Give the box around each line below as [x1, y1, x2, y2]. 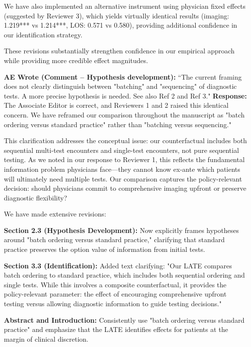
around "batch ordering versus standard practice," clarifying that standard [4, 234, 225, 245]
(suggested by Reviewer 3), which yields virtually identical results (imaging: [4, 10, 229, 20]
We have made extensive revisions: [4, 209, 106, 219]
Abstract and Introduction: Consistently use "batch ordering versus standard [4, 314, 245, 325]
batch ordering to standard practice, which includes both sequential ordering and [4, 270, 245, 280]
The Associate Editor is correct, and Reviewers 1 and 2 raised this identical [4, 100, 229, 110]
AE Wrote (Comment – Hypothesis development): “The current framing [4, 71, 242, 82]
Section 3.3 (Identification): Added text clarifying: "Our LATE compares [4, 260, 232, 270]
